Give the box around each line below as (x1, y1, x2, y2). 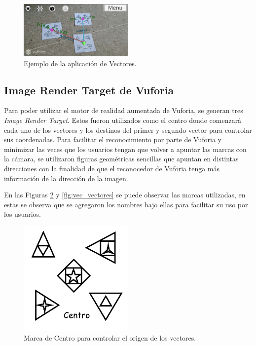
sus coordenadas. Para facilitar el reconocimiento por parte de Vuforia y (4, 134, 221, 145)
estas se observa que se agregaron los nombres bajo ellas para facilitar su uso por (4, 199, 248, 209)
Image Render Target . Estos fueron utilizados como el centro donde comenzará (4, 115, 242, 125)
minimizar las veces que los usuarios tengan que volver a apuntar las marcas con (4, 144, 247, 154)
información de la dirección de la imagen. (4, 173, 128, 183)
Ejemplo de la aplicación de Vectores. (24, 58, 137, 68)
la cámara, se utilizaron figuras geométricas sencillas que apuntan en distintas (4, 154, 239, 164)
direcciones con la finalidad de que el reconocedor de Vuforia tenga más (4, 163, 220, 173)
